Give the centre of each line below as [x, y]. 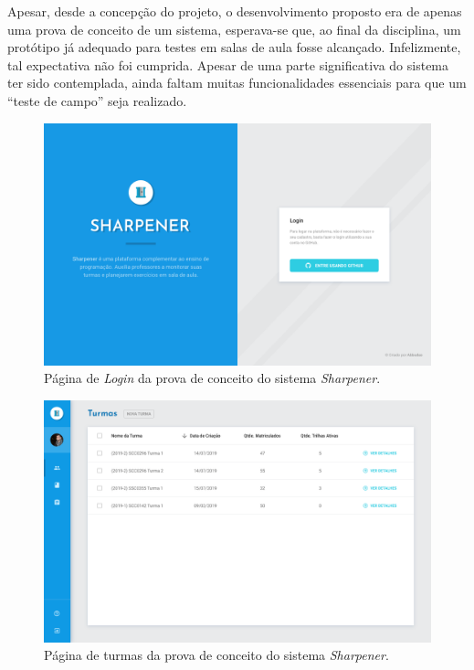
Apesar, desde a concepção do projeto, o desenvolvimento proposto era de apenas [235, 11]
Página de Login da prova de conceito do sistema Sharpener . [212, 378]
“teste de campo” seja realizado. [97, 100]
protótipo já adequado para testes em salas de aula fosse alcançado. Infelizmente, [234, 47]
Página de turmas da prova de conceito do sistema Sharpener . [216, 655]
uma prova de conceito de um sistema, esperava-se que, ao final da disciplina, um [234, 29]
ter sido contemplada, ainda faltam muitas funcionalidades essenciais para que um [237, 83]
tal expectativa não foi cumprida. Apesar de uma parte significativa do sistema [228, 64]
